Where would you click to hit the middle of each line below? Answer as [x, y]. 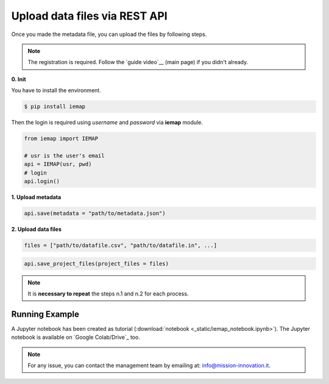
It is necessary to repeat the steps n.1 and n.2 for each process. [108, 294]
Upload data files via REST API [89, 16]
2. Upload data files [37, 229]
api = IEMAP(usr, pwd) [58, 164]
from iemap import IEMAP [61, 139]
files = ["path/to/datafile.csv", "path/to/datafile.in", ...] [121, 245]
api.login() [42, 181]
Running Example [45, 314]
